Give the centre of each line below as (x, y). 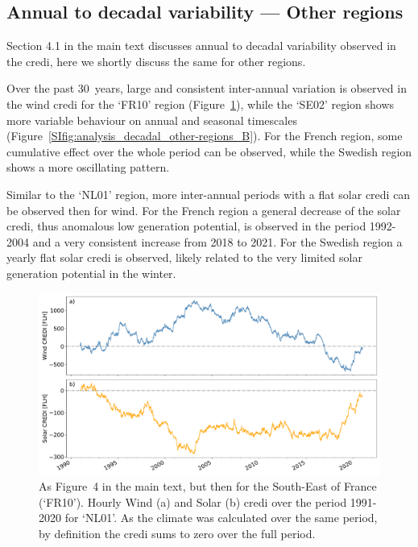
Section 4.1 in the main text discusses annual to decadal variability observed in (201, 46)
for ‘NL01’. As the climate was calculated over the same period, (221, 518)
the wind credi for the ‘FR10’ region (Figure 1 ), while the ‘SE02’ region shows (201, 104)
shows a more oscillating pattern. (88, 167)
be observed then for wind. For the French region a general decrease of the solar (204, 210)
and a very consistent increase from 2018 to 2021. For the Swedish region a (217, 241)
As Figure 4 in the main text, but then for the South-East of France (208, 486)
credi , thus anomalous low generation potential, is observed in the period (186, 226)
